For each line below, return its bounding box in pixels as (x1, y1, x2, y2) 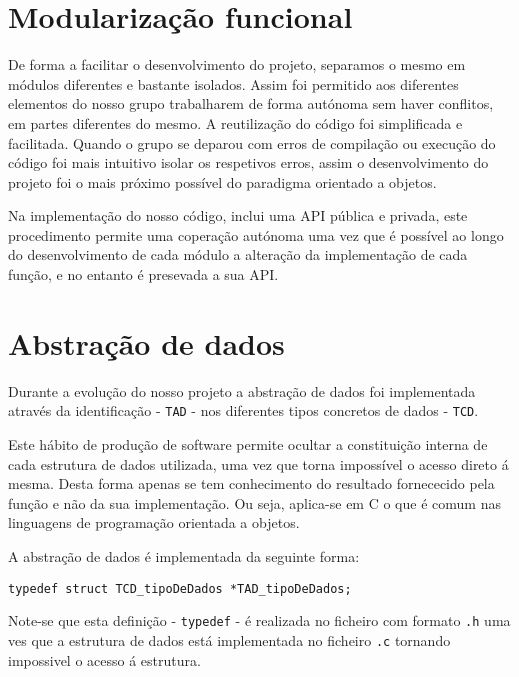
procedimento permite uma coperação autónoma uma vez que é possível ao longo (8, 224, 504, 245)
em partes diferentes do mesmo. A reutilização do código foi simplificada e (8, 112, 463, 133)
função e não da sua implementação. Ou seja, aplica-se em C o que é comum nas (8, 492, 501, 513)
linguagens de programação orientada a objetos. (8, 512, 300, 533)
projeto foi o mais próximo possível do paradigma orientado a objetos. (8, 171, 437, 192)
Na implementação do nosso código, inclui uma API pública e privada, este (8, 205, 468, 226)
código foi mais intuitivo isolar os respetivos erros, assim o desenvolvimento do (8, 152, 489, 173)
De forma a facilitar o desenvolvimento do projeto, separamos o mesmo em (8, 54, 466, 75)
